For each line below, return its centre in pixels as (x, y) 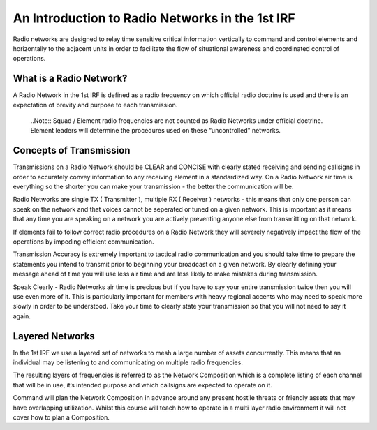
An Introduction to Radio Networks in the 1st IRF (154, 18)
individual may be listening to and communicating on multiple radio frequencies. (128, 362)
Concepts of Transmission (72, 150)
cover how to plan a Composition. (61, 417)
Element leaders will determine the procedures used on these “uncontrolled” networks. (155, 131)
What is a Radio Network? (70, 79)
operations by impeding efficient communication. (83, 242)
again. (22, 316)
